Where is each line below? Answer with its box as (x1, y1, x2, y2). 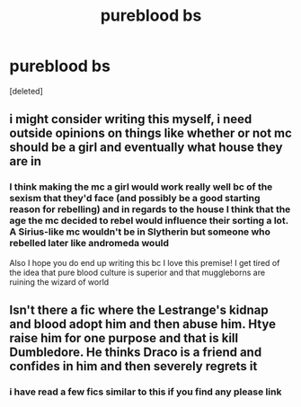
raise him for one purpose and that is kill (9, 331, 239, 346)
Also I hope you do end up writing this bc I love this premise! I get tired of (9, 257, 280, 268)
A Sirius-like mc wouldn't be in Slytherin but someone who (9, 226, 271, 238)
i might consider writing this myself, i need (9, 111, 252, 127)
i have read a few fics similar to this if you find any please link (9, 385, 282, 398)
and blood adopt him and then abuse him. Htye (9, 316, 277, 332)
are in (9, 154, 42, 169)
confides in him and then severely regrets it (9, 358, 258, 374)
